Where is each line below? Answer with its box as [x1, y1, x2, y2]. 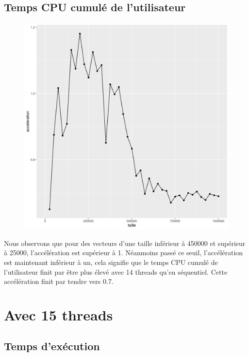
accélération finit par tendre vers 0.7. [4, 276, 114, 286]
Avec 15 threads [4, 304, 113, 324]
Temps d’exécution [4, 338, 100, 353]
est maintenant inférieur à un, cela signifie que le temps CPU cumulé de [4, 257, 218, 267]
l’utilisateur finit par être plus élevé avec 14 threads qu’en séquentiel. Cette [4, 266, 228, 277]
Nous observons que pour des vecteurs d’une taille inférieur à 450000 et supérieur [4, 238, 246, 248]
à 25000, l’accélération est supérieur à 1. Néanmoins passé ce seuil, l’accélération [4, 247, 243, 258]
